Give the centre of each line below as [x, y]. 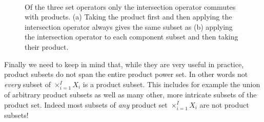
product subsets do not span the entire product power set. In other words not [126, 74]
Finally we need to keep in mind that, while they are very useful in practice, [124, 64]
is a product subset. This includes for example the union [171, 84]
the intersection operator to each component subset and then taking [131, 37]
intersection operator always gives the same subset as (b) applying [129, 26]
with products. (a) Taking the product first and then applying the [128, 17]
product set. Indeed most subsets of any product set [86, 104]
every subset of [27, 84]
